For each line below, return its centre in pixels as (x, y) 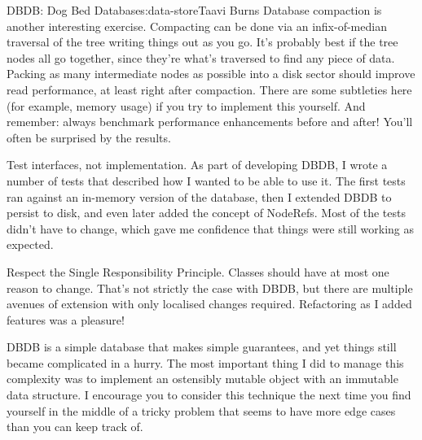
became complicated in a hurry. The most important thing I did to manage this (205, 362)
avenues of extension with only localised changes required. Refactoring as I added (209, 304)
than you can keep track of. (75, 427)
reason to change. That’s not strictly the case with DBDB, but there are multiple (210, 288)
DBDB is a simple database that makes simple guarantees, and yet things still (202, 347)
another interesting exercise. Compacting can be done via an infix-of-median (197, 26)
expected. (30, 244)
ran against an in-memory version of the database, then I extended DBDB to (199, 196)
